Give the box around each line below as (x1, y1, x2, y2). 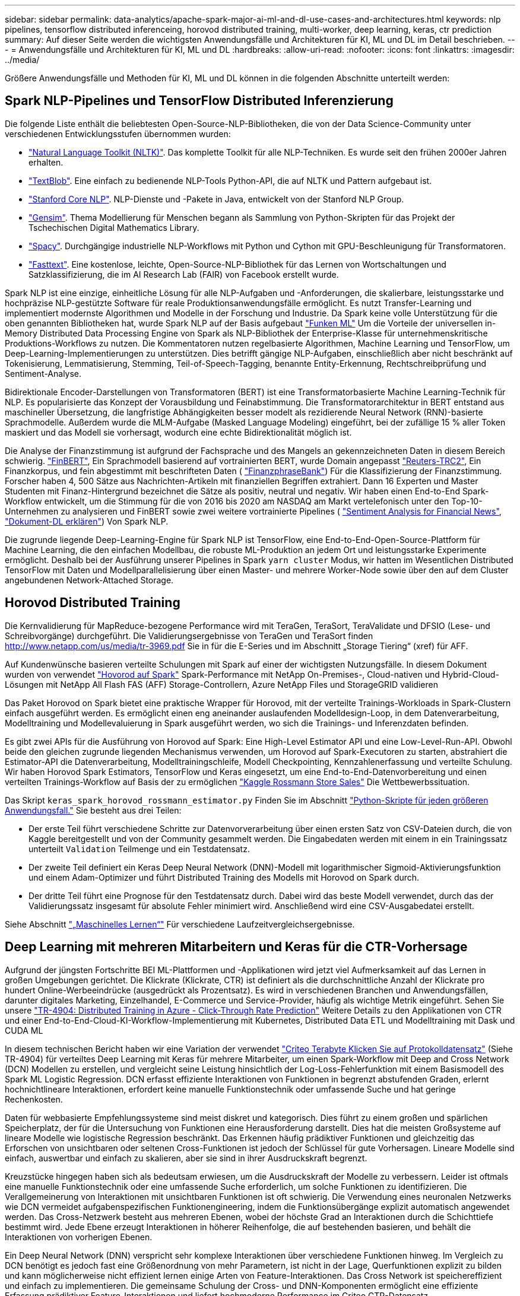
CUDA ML (5, 1025, 43, 1035)
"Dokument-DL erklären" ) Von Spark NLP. (5, 516, 169, 526)
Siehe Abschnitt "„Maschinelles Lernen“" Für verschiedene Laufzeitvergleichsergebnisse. (5, 919, 355, 929)
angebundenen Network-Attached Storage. (5, 574, 174, 585)
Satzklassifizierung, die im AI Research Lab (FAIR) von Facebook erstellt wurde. (28, 269, 339, 279)
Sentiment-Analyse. (5, 368, 82, 379)
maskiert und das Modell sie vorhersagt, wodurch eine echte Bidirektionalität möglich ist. (5, 427, 352, 437)
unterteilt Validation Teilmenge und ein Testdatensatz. (28, 843, 250, 854)
